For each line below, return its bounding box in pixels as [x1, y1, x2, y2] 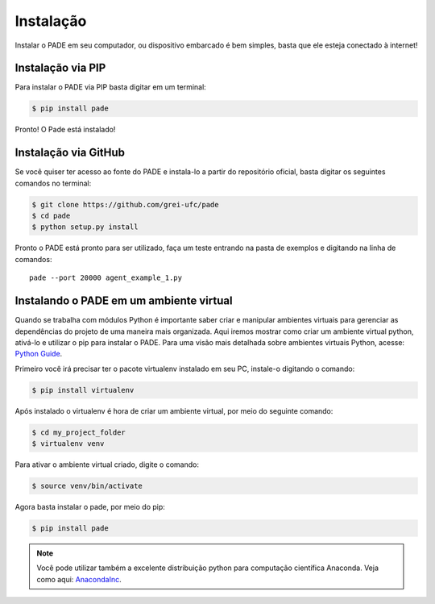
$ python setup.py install [31, 223, 139, 231]
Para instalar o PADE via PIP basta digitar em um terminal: [14, 82, 207, 92]
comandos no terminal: [14, 178, 92, 188]
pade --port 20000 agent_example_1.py [29, 273, 183, 282]
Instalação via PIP [14, 61, 106, 75]
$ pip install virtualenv [31, 385, 135, 394]
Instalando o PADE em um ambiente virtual [14, 294, 233, 308]
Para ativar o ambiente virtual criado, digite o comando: [14, 460, 199, 469]
